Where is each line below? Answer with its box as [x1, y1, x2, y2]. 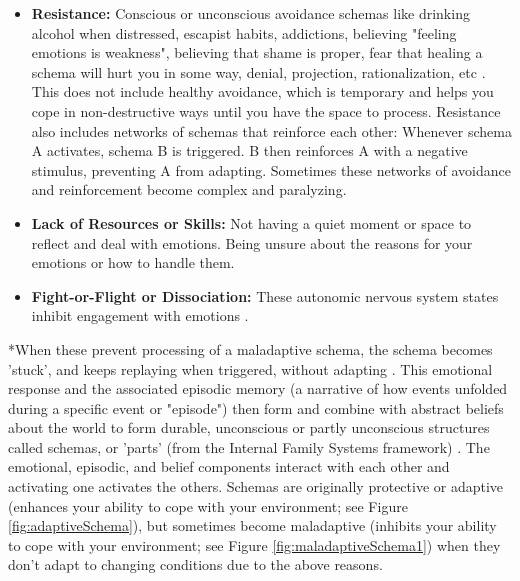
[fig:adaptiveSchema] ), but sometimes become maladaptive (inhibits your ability [8, 515, 497, 536]
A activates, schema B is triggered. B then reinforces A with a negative [31, 140, 468, 161]
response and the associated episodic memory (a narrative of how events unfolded [8, 378, 508, 399]
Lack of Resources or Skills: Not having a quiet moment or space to [31, 212, 472, 233]
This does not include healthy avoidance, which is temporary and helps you [31, 81, 494, 102]
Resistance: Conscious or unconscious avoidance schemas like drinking [31, 3, 470, 23]
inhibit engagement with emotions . [31, 305, 249, 326]
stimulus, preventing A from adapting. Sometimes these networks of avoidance [31, 159, 512, 180]
